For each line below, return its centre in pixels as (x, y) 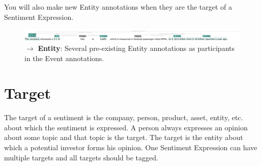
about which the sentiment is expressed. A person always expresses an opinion (126, 127)
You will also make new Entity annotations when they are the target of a (118, 7)
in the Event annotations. (64, 58)
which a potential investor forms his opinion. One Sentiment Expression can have (131, 147)
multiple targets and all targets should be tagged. (81, 157)
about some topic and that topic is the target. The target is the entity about (124, 137)
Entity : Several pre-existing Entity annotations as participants (136, 48)
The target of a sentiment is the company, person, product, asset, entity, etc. (124, 117)
